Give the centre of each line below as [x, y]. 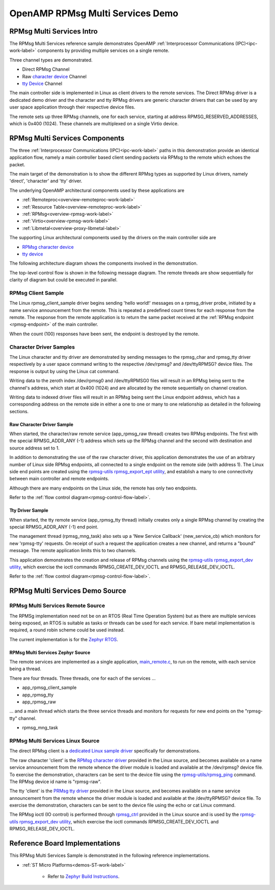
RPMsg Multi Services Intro [53, 31]
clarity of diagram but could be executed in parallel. [63, 280]
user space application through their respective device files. [72, 107]
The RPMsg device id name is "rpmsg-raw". [56, 782]
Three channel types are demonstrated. [51, 60]
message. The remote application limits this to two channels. [73, 551]
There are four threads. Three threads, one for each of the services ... [82, 678]
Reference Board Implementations [65, 843]
